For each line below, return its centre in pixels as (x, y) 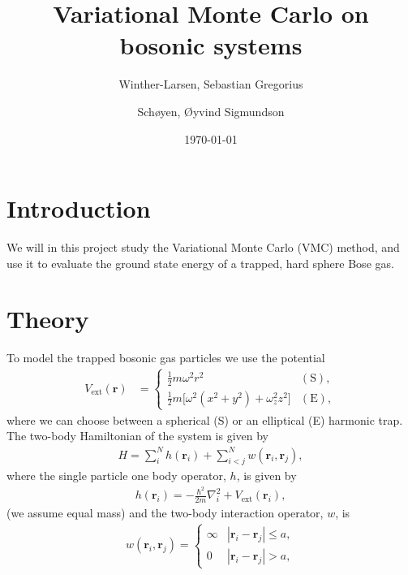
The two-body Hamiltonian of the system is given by (137, 436)
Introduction (79, 208)
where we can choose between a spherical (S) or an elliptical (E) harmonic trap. (205, 419)
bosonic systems (211, 45)
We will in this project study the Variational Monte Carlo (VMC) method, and (203, 247)
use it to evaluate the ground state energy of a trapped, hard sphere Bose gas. (200, 263)
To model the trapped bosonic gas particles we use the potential (166, 358)
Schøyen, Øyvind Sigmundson (211, 111)
